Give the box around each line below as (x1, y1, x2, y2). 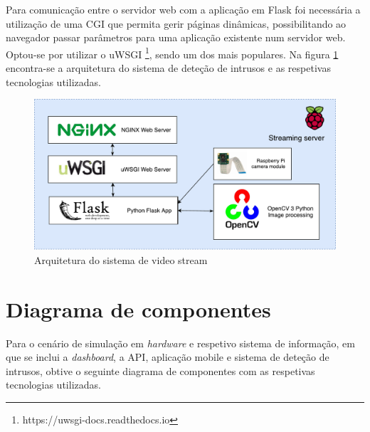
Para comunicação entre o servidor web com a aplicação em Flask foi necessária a (6, 2, 361, 16)
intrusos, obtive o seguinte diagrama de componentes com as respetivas (6, 363, 315, 378)
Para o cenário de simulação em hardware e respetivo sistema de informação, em (6, 335, 355, 350)
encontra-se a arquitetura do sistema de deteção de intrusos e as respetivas (6, 60, 331, 75)
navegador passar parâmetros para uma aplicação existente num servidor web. (6, 30, 346, 45)
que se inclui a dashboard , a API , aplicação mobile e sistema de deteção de (6, 349, 329, 364)
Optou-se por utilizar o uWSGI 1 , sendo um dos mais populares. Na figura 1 (6, 44, 339, 61)
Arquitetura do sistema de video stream (34, 252, 208, 267)
